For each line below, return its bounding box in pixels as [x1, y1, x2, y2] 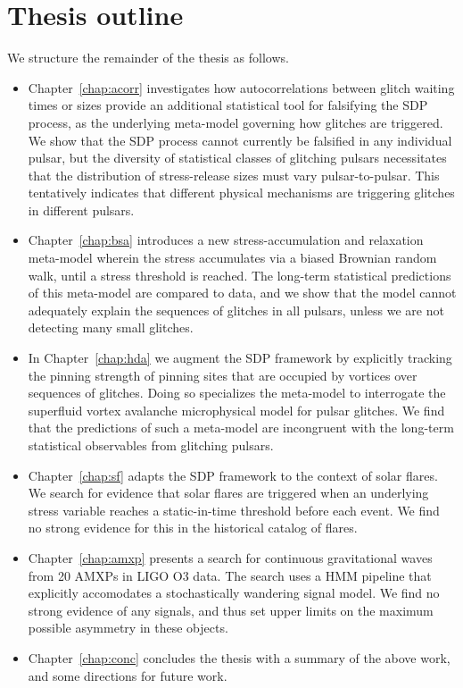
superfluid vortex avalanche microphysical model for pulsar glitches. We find [28, 400, 445, 419]
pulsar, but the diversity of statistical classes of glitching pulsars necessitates [28, 148, 447, 167]
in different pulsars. [28, 200, 135, 219]
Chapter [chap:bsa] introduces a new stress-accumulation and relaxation [28, 231, 424, 249]
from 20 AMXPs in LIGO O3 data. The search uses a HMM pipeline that [28, 566, 432, 584]
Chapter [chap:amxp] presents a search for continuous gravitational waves [28, 548, 433, 566]
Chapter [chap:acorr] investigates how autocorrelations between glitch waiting [28, 78, 455, 96]
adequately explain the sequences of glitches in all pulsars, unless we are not [28, 300, 444, 319]
